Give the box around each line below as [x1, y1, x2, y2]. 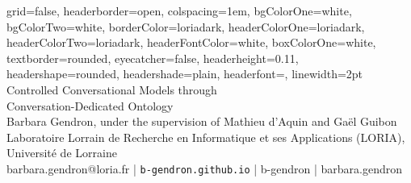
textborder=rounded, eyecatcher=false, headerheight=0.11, [6, 49, 299, 66]
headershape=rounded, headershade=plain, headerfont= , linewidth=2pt [6, 65, 363, 82]
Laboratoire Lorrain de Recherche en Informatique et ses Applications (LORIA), [6, 128, 405, 145]
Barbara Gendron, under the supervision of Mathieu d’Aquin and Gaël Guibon [6, 113, 397, 130]
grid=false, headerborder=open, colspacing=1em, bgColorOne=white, [6, 2, 352, 19]
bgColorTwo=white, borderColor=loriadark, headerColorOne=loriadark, [6, 18, 365, 35]
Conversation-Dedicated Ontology [6, 97, 174, 114]
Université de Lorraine [6, 144, 117, 161]
